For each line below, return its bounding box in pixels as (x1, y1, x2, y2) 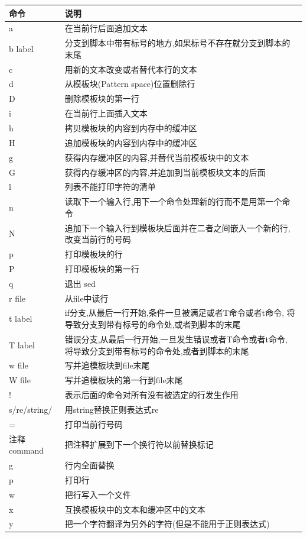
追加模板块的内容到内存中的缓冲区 (64, 136, 197, 148)
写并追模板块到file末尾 (64, 359, 150, 371)
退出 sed (64, 277, 96, 289)
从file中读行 (64, 292, 109, 304)
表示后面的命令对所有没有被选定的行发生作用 (64, 389, 239, 401)
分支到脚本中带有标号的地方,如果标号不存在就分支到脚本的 (64, 37, 290, 49)
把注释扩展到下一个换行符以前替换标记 (64, 438, 214, 451)
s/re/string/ (9, 403, 53, 415)
